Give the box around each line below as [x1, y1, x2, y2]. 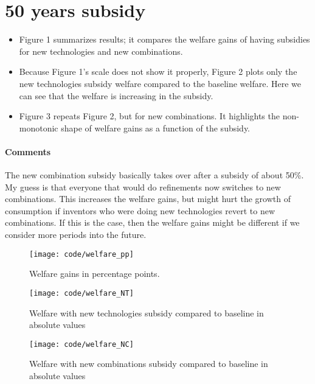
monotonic [19, 121, 58, 134]
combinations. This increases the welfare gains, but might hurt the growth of [5, 192, 291, 205]
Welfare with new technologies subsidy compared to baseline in [29, 306, 264, 319]
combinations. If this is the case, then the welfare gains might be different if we [5, 216, 300, 229]
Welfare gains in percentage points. [29, 267, 160, 280]
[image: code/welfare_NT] [29, 288, 134, 298]
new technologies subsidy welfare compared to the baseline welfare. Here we [19, 77, 301, 89]
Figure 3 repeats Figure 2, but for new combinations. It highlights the [19, 110, 280, 122]
